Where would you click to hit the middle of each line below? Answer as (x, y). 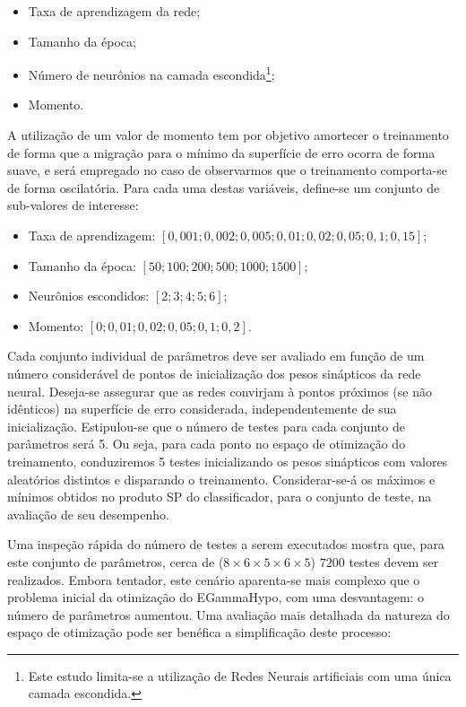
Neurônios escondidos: (89, 296)
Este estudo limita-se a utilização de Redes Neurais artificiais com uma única (240, 675)
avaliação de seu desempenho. (88, 514)
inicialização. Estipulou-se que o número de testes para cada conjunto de (206, 426)
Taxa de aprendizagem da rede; (114, 11)
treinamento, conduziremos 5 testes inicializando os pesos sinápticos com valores (228, 461)
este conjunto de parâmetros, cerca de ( (116, 561)
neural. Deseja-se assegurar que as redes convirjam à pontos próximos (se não (220, 391)
